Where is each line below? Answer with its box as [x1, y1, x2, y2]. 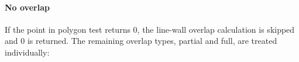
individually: [5, 46, 50, 58]
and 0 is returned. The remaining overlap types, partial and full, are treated [5, 35, 277, 47]
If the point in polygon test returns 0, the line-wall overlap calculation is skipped [5, 23, 295, 35]
